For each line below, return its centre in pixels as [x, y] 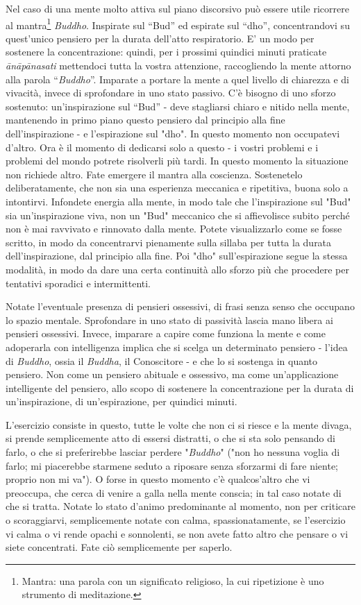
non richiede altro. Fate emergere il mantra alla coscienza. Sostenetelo [154, 174]
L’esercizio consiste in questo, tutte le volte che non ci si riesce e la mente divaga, [179, 424]
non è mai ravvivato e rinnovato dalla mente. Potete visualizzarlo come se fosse [174, 229]
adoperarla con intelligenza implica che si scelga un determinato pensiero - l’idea [177, 347]
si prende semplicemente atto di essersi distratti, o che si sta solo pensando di [170, 438]
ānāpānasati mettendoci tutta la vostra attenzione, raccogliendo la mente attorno [178, 66]
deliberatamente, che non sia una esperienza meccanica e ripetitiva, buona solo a [177, 188]
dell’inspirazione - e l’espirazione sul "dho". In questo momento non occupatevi [173, 133]
